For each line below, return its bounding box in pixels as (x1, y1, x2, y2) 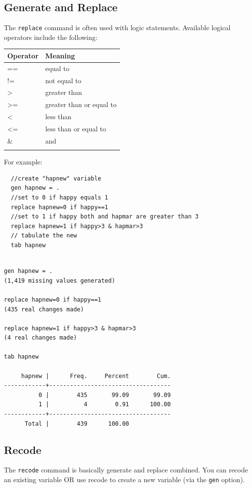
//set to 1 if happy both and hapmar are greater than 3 (11, 213, 199, 220)
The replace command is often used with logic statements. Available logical (4, 22, 231, 33)
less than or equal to (45, 124, 106, 134)
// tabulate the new (11, 232, 77, 239)
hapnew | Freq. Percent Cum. (21, 372, 171, 380)
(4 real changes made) (4, 334, 77, 342)
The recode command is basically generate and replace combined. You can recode (4, 465, 248, 475)
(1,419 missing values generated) (4, 277, 116, 284)
